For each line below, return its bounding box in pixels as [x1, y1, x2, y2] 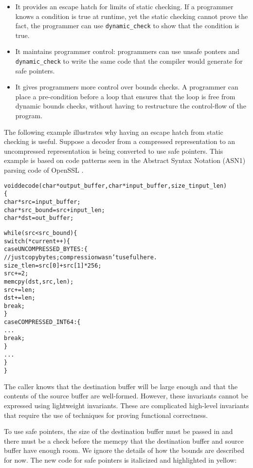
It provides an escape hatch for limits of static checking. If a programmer [15, 1, 234, 11]
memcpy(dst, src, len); [4, 278, 74, 285]
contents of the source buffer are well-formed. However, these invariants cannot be [4, 391, 248, 401]
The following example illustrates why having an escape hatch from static [4, 126, 223, 137]
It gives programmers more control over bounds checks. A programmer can [15, 82, 238, 92]
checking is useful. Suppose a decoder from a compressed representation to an [4, 136, 235, 146]
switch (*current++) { [4, 237, 71, 245]
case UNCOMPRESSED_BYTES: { [4, 246, 88, 253]
